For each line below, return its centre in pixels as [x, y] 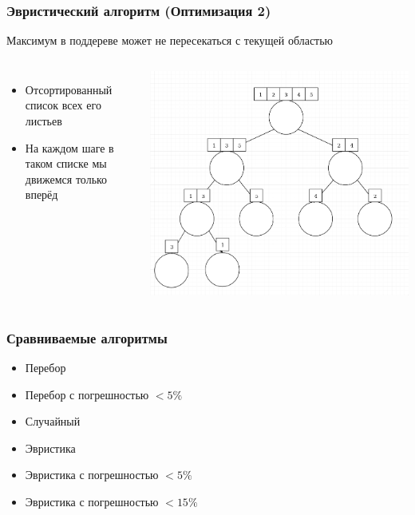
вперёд [41, 194]
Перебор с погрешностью [87, 394]
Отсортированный [69, 89]
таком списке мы [66, 163]
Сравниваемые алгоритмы [87, 337]
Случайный [53, 421]
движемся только [66, 178]
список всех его [63, 105]
